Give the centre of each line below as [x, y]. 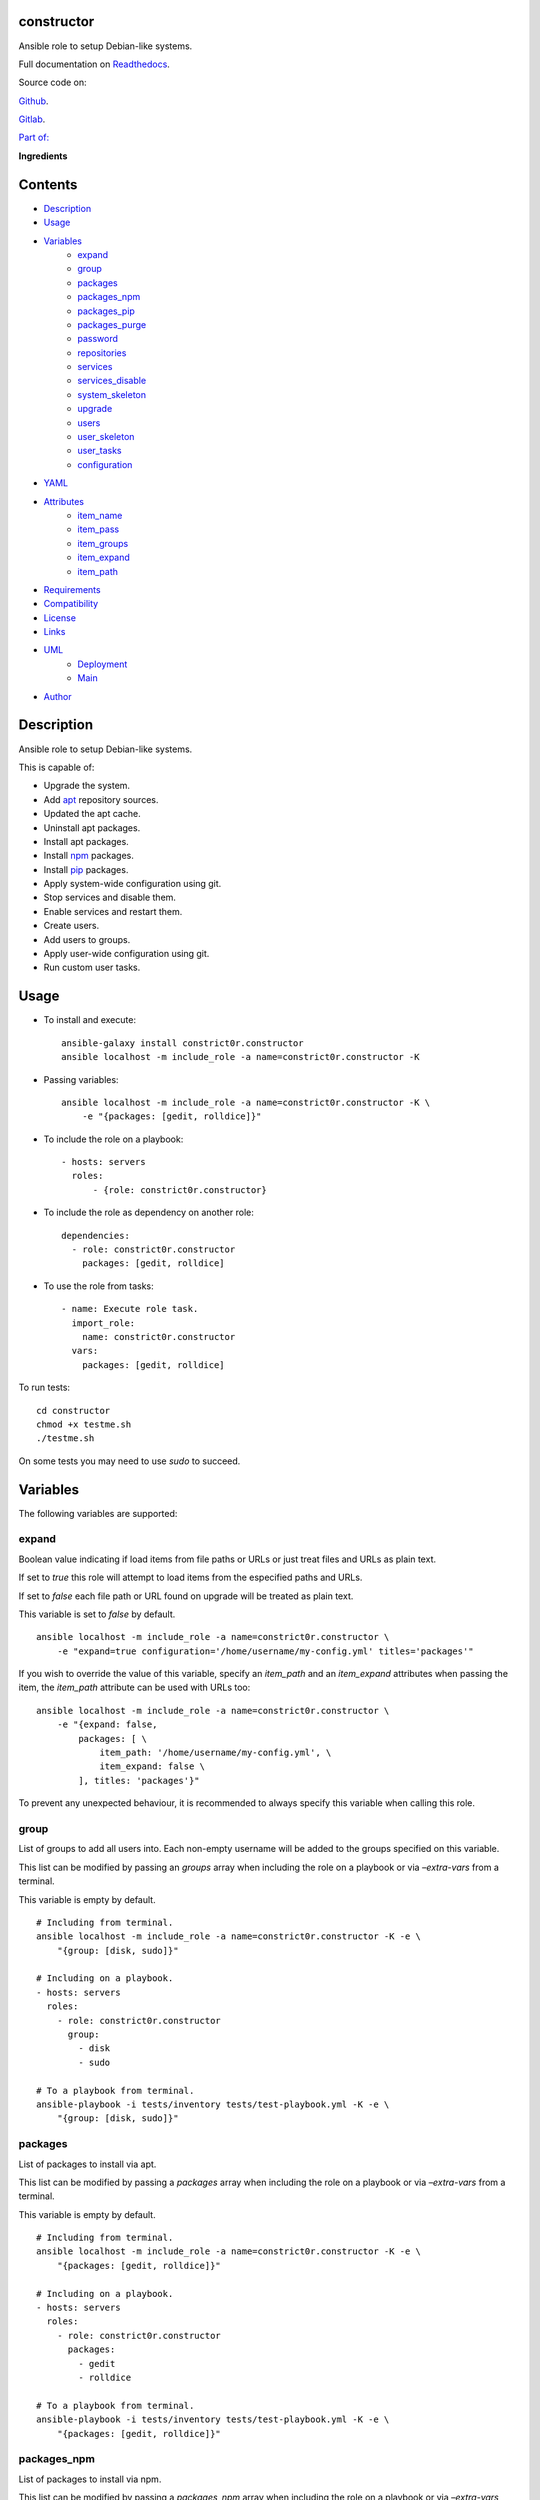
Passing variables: [81, 1079]
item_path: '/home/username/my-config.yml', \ [215, 1753]
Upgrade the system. [86, 786]
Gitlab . [32, 119]
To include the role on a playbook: [113, 1139]
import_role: [103, 1323]
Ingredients [43, 156]
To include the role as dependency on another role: [148, 1212]
